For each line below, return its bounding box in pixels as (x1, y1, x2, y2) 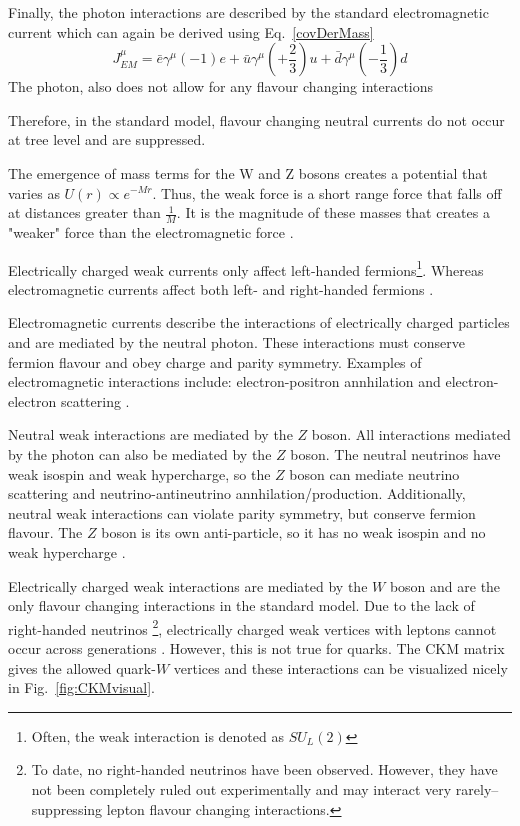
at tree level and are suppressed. (8, 129, 206, 150)
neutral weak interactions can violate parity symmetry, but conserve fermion (8, 502, 476, 523)
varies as (8, 182, 60, 203)
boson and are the (389, 575, 501, 596)
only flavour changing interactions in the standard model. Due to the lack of (8, 595, 475, 616)
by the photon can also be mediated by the (8, 443, 272, 464)
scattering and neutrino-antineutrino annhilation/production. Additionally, (8, 483, 466, 504)
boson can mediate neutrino (289, 463, 460, 484)
